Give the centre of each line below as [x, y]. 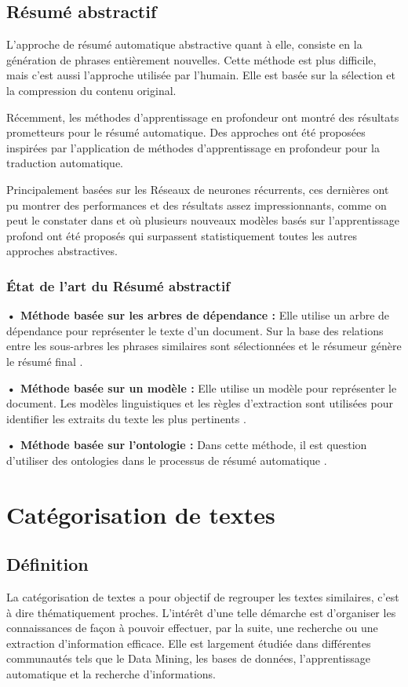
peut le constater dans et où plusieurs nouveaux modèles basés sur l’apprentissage [203, 220]
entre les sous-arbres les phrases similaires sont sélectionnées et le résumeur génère [204, 346]
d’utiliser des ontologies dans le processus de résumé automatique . [167, 460]
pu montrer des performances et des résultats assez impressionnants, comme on [197, 205]
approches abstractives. [62, 251]
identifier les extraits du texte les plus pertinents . [126, 418]
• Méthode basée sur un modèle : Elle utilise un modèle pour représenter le [202, 387]
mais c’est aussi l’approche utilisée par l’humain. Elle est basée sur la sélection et [201, 75]
